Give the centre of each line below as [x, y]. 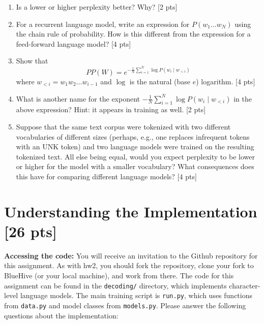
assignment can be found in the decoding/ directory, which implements [115, 285]
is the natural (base [160, 81]
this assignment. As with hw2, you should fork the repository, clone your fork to [129, 265]
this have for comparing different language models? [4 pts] [106, 176]
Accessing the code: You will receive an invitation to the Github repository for [131, 255]
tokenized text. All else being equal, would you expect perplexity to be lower [135, 156]
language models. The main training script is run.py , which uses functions [136, 295]
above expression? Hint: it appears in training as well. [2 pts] [111, 109]
